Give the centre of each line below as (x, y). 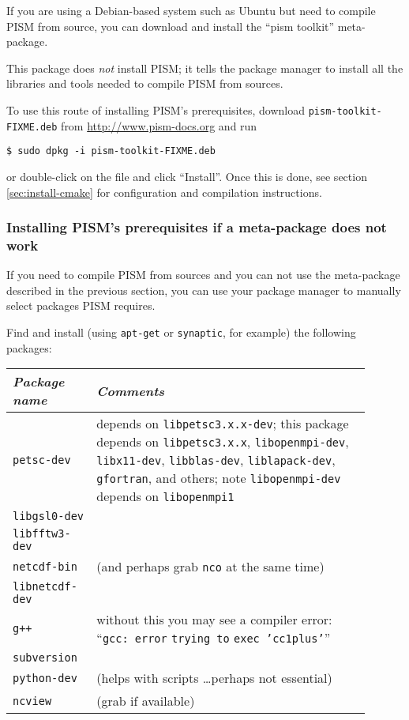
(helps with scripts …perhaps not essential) (214, 678)
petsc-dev (42, 460)
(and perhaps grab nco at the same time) (210, 567)
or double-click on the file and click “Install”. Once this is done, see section (187, 176)
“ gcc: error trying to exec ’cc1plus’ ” (214, 638)
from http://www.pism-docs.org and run (159, 125)
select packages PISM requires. (81, 305)
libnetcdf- (45, 587)
